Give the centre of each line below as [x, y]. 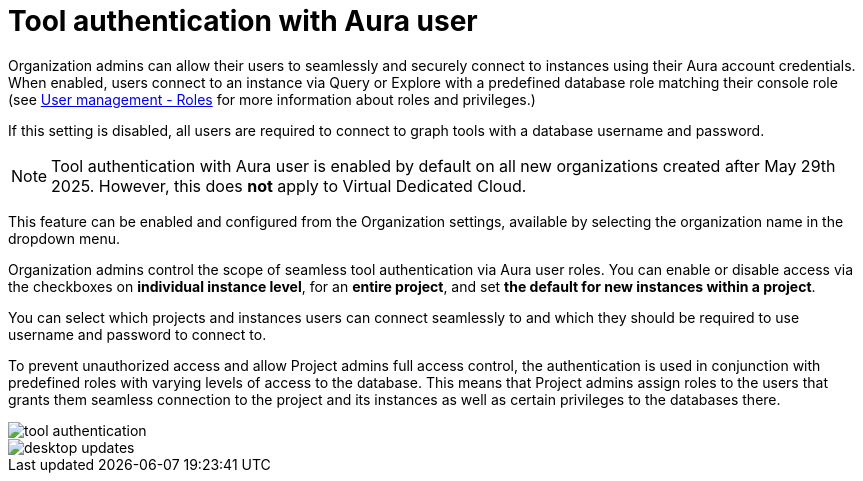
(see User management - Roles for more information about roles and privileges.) [272, 99]
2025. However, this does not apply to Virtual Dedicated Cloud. [289, 185]
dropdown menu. [64, 238]
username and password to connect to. [137, 334]
